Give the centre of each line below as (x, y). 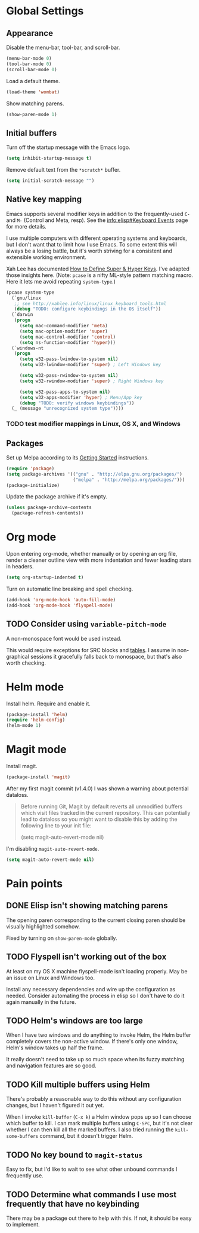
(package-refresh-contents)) (48, 513)
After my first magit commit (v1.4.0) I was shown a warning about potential (97, 788)
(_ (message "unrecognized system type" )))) (68, 409)
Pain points (35, 884)
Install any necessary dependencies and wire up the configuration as (91, 989)
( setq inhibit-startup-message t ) (49, 159)
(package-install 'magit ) (38, 777)
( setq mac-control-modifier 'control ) (68, 337)
